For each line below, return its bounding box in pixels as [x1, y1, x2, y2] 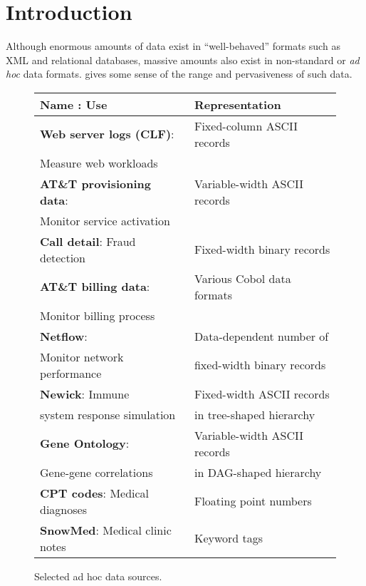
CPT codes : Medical [40, 484, 150, 501]
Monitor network [40, 348, 124, 365]
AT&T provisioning [40, 175, 152, 192]
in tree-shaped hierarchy [194, 406, 315, 423]
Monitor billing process [40, 307, 155, 324]
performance [40, 364, 102, 381]
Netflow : [40, 327, 88, 344]
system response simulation [40, 406, 176, 423]
